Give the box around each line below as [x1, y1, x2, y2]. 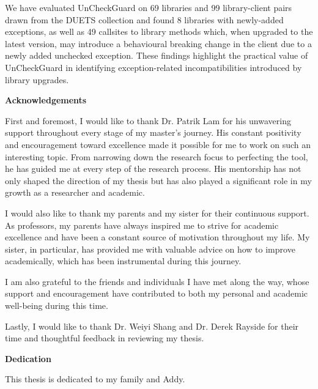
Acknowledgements [5, 94, 87, 106]
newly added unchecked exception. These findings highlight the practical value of [5, 49, 308, 62]
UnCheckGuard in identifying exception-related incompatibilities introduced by [5, 61, 302, 73]
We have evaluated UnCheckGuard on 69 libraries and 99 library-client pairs [5, 1, 292, 13]
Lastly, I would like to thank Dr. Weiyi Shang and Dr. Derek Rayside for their [5, 319, 299, 332]
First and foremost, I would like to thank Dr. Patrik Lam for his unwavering [5, 114, 291, 127]
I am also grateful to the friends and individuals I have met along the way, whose [5, 275, 309, 287]
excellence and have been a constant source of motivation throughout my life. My [5, 231, 310, 243]
